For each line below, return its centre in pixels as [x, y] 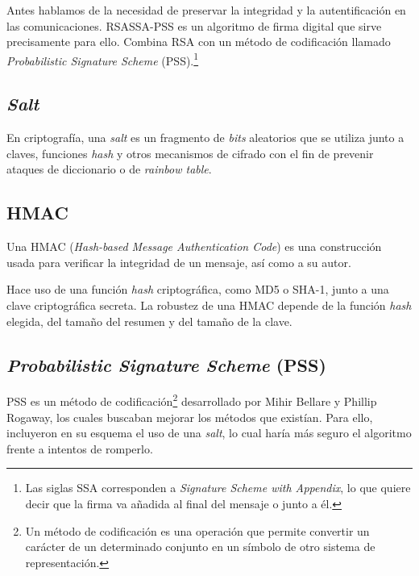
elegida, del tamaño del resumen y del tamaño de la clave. [149, 321]
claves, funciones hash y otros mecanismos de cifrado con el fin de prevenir [190, 153]
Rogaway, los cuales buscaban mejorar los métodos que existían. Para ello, [190, 417]
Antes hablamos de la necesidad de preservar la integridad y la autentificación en [206, 10]
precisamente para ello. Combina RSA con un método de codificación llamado [199, 42]
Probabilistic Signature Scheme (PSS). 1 [103, 59]
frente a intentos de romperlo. [80, 448]
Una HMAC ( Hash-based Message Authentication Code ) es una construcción [194, 246]
